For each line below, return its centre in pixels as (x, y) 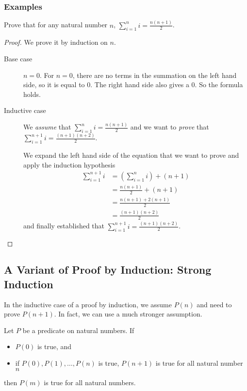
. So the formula (219, 84)
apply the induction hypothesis (69, 164)
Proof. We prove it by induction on (56, 42)
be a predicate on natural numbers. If (78, 330)
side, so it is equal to (54, 84)
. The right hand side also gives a (140, 84)
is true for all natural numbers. (90, 382)
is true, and (54, 346)
